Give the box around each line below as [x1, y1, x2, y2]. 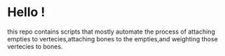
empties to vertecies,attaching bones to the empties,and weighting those [7, 34, 219, 43]
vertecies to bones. [7, 42, 63, 50]
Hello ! [7, 4, 46, 20]
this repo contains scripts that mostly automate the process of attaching [7, 27, 215, 36]
